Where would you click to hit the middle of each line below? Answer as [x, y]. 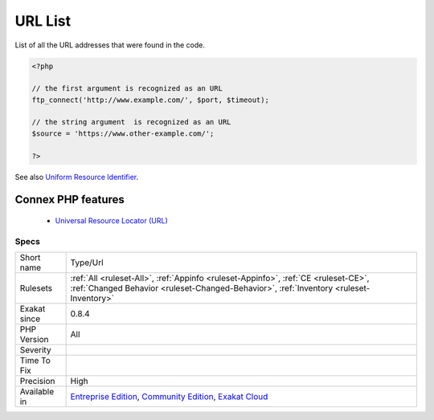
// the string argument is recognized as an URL [131, 122]
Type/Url [87, 263]
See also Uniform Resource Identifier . [77, 177]
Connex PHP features [70, 200]
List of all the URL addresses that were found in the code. [110, 45]
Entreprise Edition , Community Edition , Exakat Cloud [169, 397]
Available [37, 392]
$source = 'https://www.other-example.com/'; [123, 133]
